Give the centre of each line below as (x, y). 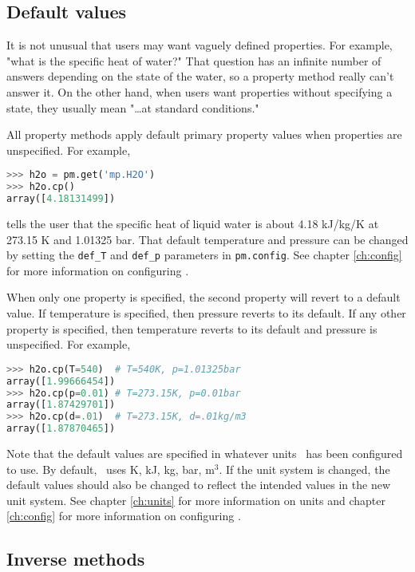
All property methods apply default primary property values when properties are (204, 134)
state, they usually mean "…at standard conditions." (133, 107)
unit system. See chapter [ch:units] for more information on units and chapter (196, 500)
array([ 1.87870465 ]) (61, 429)
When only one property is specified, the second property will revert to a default (204, 297)
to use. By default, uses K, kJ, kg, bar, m (111, 469)
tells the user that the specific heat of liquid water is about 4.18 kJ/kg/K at (193, 223)
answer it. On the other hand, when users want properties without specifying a (200, 91)
